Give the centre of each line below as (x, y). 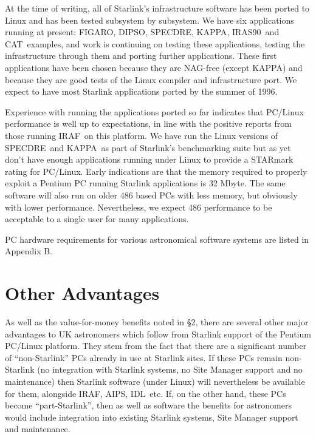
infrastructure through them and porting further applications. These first (141, 56)
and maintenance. (38, 429)
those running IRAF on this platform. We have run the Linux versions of (142, 135)
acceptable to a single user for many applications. (97, 219)
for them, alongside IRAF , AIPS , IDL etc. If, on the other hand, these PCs (146, 393)
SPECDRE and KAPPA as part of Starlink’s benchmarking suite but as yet (148, 147)
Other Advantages (82, 293)
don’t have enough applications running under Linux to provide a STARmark (149, 159)
